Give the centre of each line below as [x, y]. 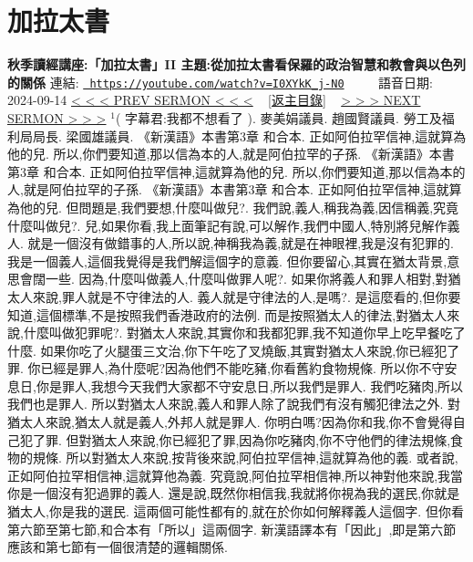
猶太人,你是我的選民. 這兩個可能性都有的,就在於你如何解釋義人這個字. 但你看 [236, 511]
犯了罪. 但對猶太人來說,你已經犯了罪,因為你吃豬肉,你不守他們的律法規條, [235, 439]
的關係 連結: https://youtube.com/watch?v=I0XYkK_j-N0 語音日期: [220, 82]
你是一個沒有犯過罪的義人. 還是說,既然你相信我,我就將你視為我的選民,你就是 [234, 493]
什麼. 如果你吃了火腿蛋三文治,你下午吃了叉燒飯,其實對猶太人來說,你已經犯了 [234, 350]
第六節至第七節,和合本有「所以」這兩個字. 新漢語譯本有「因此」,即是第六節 [232, 529]
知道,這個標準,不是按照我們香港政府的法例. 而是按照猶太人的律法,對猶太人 [227, 314]
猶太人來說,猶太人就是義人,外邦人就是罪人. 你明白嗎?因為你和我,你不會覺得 [230, 422]
